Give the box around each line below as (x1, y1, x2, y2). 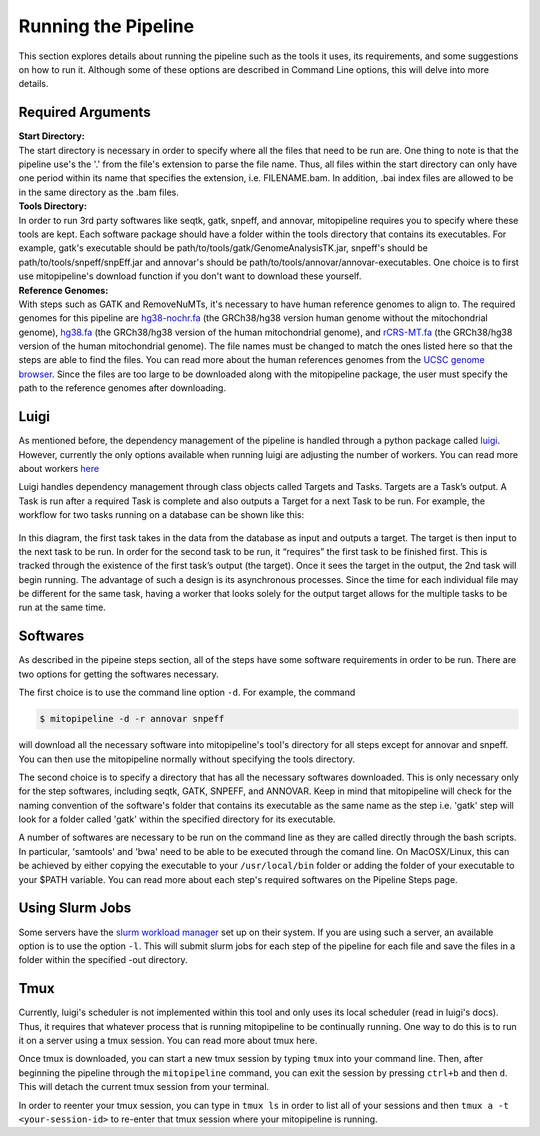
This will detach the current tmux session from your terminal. (18, 1081, 270, 1093)
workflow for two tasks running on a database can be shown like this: (18, 509, 305, 521)
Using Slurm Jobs (18, 900, 132, 917)
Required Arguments (18, 104, 151, 121)
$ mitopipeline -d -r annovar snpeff (39, 713, 225, 725)
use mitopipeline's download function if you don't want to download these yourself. (18, 270, 362, 282)
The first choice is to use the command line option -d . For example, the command (18, 686, 356, 699)
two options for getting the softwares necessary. (18, 668, 219, 680)
